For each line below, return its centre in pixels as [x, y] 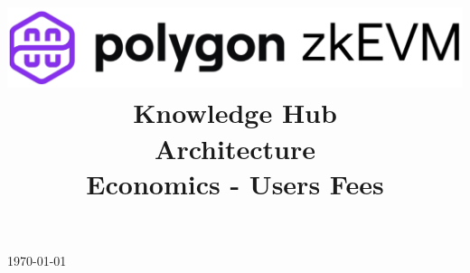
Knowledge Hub [235, 113]
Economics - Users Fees [235, 183]
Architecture [235, 148]
